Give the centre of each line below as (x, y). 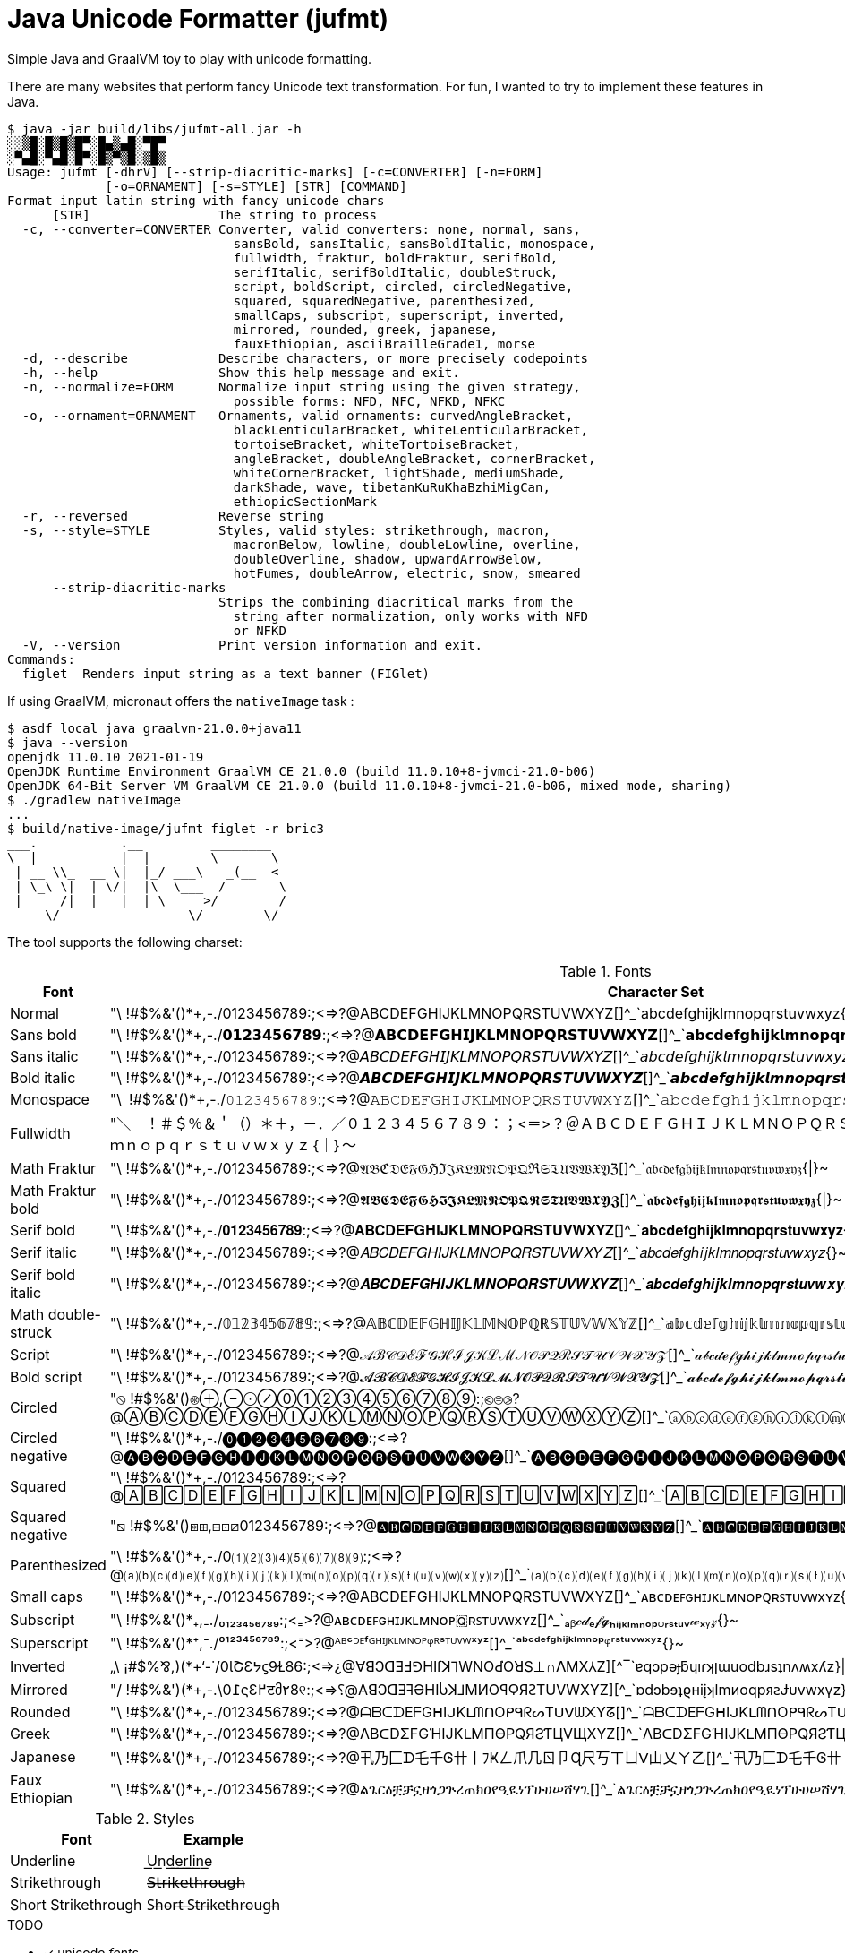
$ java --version (68, 742)
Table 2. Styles (145, 1818)
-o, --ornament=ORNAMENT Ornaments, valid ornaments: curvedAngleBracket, (298, 415)
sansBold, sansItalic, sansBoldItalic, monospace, (414, 243)
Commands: (41, 659)
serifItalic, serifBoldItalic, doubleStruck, (396, 272)
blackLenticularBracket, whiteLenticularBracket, (411, 430)
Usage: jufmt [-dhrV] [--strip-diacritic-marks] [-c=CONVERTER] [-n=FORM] (275, 172)
